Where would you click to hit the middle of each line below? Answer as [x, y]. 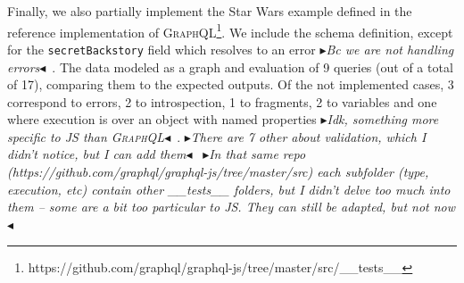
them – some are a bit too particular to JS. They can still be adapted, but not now [232, 207]
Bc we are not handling [390, 49]
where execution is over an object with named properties [162, 119]
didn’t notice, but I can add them [97, 154]
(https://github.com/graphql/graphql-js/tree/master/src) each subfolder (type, [218, 172]
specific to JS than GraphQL [86, 136]
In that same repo [257, 154]
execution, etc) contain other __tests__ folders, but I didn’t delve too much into [229, 189]
